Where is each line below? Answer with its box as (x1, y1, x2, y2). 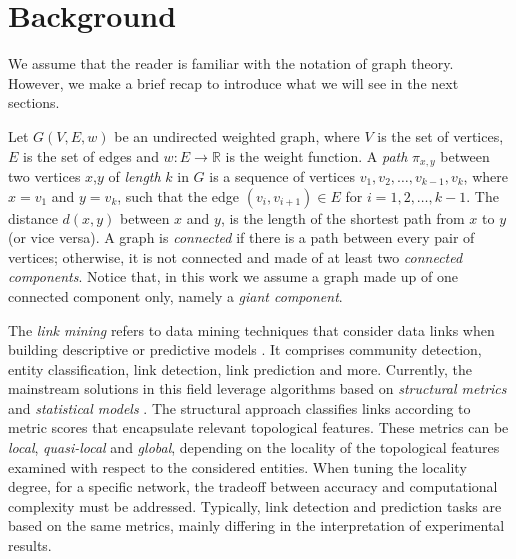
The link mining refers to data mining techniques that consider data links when (8, 319, 495, 340)
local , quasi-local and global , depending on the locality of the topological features (8, 437, 500, 458)
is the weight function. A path (225, 145, 408, 166)
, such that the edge (117, 185, 240, 206)
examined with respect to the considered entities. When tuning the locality (8, 456, 467, 477)
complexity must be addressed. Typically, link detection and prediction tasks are (8, 495, 502, 516)
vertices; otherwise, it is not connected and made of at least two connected (8, 246, 463, 267)
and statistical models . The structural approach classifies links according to (8, 397, 471, 418)
